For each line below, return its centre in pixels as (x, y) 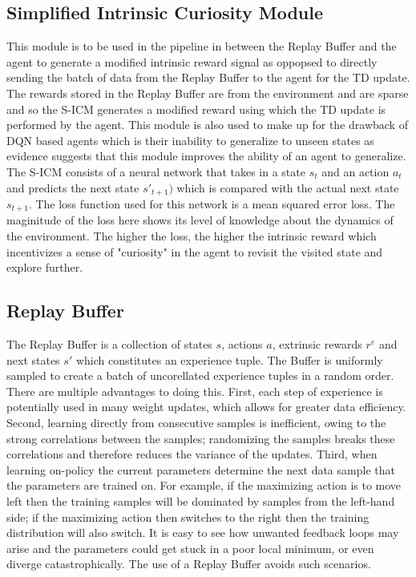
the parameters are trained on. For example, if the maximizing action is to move (204, 485)
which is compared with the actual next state (288, 187)
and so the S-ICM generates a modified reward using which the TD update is (196, 109)
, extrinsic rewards (317, 344)
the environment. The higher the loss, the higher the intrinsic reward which (192, 236)
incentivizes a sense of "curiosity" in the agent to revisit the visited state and (195, 251)
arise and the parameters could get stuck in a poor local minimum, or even (190, 548)
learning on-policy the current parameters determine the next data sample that (201, 469)
